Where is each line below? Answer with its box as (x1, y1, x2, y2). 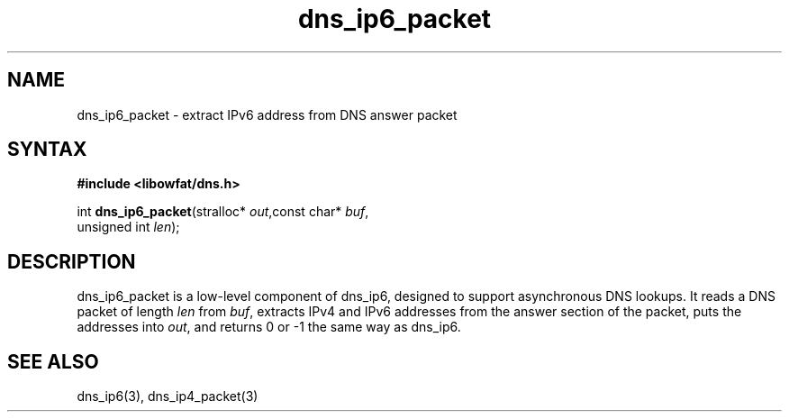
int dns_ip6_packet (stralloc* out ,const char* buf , (77, 204, 369, 220)
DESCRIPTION (7, 250, 136, 273)
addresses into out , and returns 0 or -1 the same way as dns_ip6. (77, 319, 461, 335)
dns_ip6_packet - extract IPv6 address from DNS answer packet (77, 106, 458, 123)
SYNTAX (7, 138, 87, 161)
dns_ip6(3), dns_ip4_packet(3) (77, 388, 258, 405)
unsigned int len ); (77, 219, 180, 235)
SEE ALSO (7, 350, 99, 373)
